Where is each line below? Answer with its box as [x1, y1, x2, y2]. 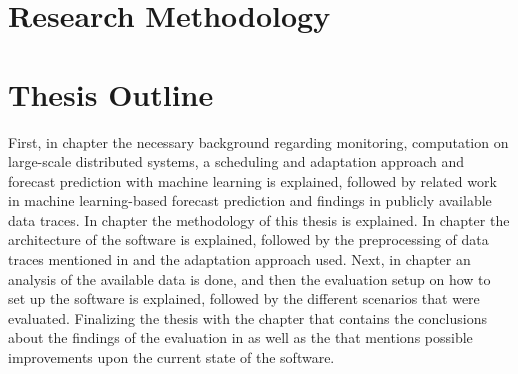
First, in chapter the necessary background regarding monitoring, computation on [8, 131, 509, 152]
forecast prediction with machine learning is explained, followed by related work [8, 170, 497, 191]
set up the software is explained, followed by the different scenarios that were [8, 288, 480, 309]
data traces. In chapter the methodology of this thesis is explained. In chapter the [8, 209, 510, 230]
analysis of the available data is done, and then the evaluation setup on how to [8, 268, 491, 289]
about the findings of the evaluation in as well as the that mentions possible [8, 327, 473, 348]
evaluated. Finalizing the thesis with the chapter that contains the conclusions [8, 307, 487, 328]
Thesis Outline [8, 73, 214, 114]
